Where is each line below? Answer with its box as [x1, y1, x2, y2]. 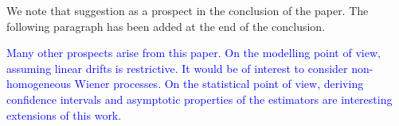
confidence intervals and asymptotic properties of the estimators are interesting [6, 90, 393, 107]
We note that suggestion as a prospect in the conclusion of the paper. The [6, 2, 369, 18]
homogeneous [6, 75, 71, 92]
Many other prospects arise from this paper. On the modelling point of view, [6, 44, 381, 61]
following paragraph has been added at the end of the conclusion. [6, 17, 326, 34]
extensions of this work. [6, 106, 122, 123]
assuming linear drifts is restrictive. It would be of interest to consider [6, 59, 348, 76]
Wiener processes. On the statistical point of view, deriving [74, 75, 364, 92]
